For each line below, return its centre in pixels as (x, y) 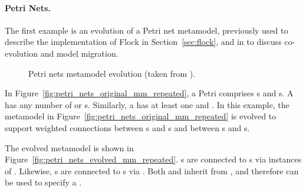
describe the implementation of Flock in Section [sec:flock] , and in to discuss (143, 42)
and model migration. (79, 53)
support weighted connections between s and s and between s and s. (127, 127)
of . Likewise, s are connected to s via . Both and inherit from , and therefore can (152, 170)
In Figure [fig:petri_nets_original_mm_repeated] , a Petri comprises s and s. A (149, 93)
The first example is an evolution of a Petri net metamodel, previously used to (147, 30)
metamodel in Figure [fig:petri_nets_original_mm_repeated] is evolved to (141, 116)
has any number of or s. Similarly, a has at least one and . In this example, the (147, 104)
